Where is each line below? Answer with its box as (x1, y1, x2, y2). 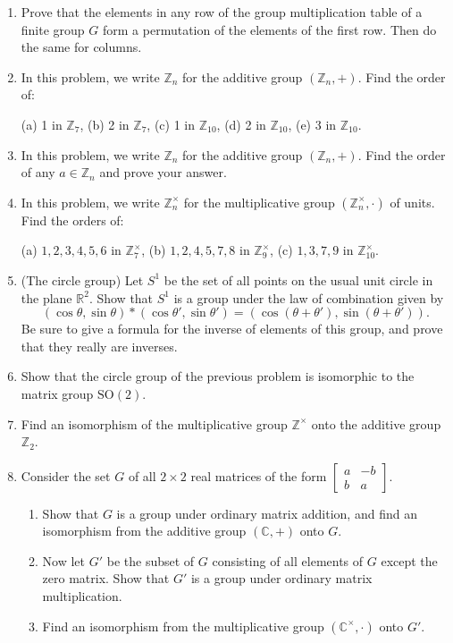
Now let (42, 551, 86, 570)
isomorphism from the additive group (42, 521, 247, 540)
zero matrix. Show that (42, 569, 170, 588)
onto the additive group (311, 414, 441, 433)
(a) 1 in (21, 114, 63, 133)
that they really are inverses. (21, 336, 178, 355)
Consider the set (21, 466, 111, 485)
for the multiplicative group (183, 192, 335, 211)
